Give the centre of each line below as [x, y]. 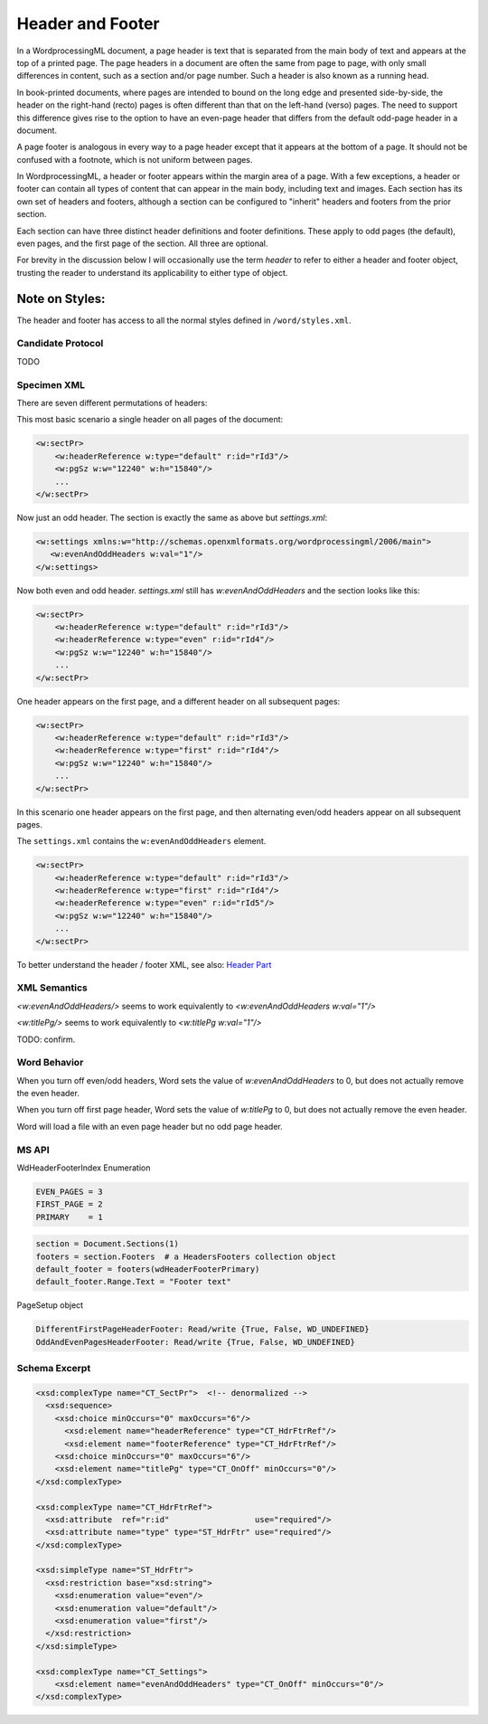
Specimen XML [51, 384]
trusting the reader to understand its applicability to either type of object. [152, 272]
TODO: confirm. [46, 1039]
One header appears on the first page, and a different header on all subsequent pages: [178, 701]
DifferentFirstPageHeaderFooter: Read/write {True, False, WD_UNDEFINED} [202, 1329]
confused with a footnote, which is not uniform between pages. [135, 159]
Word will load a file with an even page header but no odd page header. [150, 1126]
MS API [33, 1150]
